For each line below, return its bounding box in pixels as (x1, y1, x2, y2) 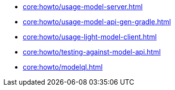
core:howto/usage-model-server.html (23, 2, 143, 11)
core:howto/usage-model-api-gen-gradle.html (23, 18, 171, 26)
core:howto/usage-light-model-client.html (23, 33, 157, 41)
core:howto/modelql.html (23, 63, 103, 71)
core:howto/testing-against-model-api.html (23, 48, 161, 56)
